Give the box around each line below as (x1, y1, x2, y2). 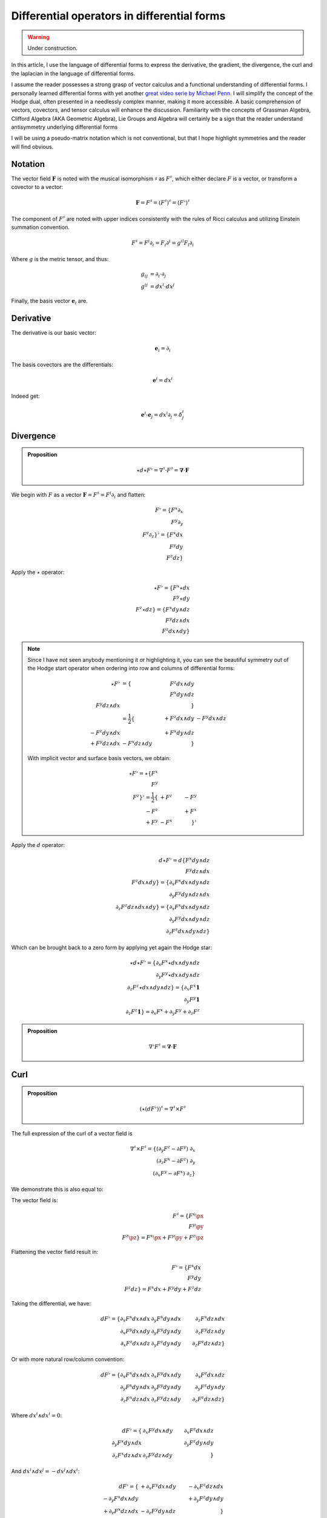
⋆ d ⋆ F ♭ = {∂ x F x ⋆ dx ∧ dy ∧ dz (129, 958, 200, 968)
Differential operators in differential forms (11, 9, 226, 22)
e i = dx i (152, 376, 173, 384)
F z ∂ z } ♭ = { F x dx (142, 530, 183, 540)
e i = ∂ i (154, 345, 171, 353)
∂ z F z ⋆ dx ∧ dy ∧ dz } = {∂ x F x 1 (127, 982, 200, 992)
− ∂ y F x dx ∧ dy (103, 1494, 139, 1503)
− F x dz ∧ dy (122, 739, 153, 747)
